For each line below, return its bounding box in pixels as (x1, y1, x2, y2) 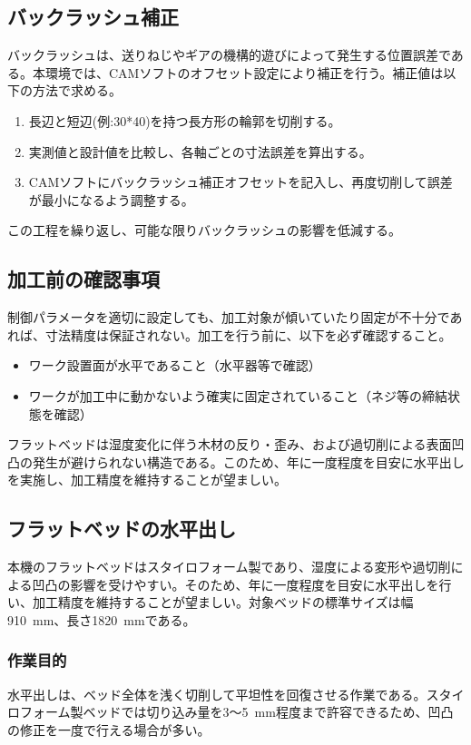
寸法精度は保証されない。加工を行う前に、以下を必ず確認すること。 (44, 325, 452, 344)
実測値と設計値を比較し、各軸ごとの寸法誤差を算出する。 (28, 142, 372, 161)
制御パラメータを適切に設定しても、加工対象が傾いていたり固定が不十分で (7, 308, 450, 327)
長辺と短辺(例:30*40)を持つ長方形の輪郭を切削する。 (28, 111, 341, 130)
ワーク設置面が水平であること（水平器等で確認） (28, 356, 321, 375)
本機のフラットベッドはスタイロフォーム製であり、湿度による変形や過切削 (7, 557, 451, 576)
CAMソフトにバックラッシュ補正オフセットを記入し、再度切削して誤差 (28, 172, 453, 191)
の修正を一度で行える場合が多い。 (7, 720, 211, 739)
